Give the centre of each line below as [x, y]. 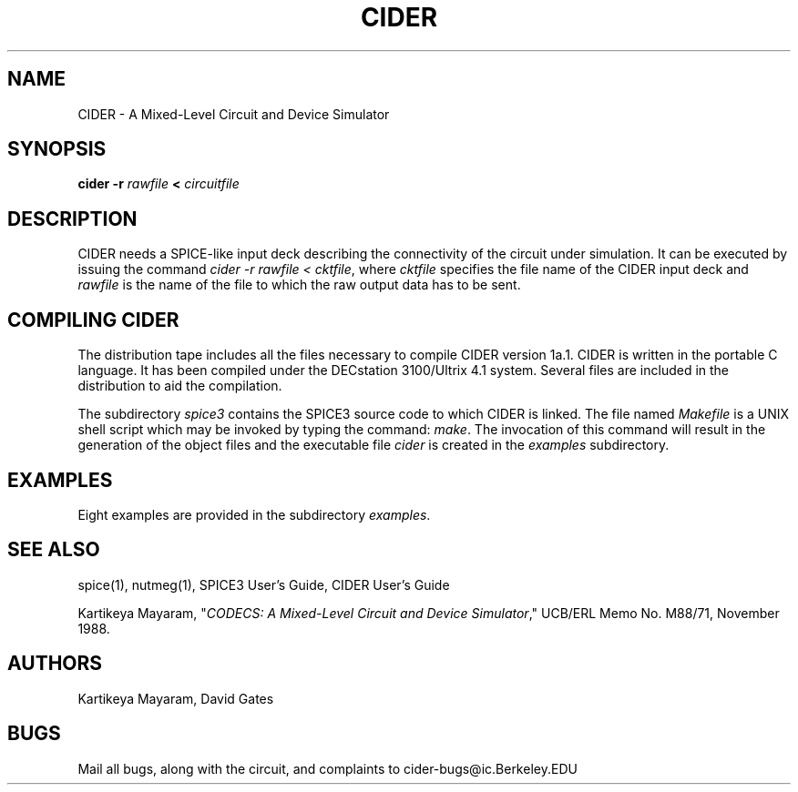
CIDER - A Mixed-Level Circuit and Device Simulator [234, 114]
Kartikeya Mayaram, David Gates [176, 698]
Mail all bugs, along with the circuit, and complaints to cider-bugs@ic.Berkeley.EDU [327, 768]
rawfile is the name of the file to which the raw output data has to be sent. [299, 285]
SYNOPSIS [57, 149]
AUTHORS [55, 664]
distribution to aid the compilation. [180, 386]
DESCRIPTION [72, 218]
